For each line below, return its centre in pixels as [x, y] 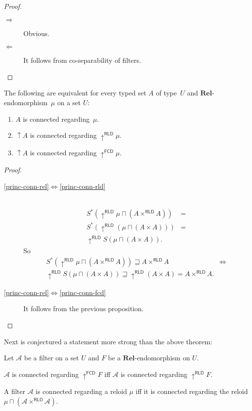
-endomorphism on [162, 358]
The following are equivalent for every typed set [75, 93]
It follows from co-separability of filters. [82, 60]
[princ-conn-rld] [82, 186]
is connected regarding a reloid [81, 391]
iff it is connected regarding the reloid [192, 391]
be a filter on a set [52, 358]
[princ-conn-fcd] [83, 292]
